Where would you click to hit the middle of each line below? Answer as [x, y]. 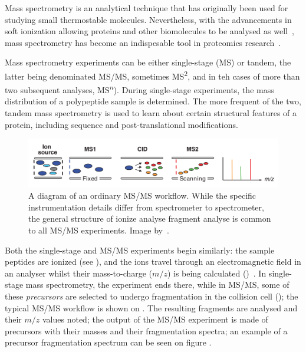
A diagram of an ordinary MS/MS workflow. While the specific [142, 195]
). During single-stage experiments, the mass [194, 89]
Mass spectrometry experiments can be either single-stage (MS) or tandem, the [148, 62]
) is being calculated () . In [217, 273]
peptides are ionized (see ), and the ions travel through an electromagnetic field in [153, 261]
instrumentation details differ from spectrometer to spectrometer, [146, 207]
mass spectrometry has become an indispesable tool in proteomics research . [143, 42]
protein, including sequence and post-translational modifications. [121, 124]
